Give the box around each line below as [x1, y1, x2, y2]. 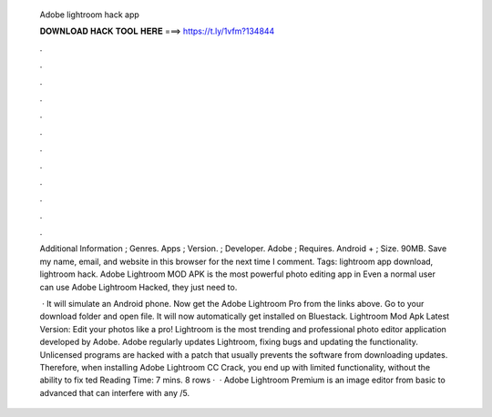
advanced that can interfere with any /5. [39, 387, 190, 398]
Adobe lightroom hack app [39, 9, 140, 20]
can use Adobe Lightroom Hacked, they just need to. [39, 281, 238, 292]
